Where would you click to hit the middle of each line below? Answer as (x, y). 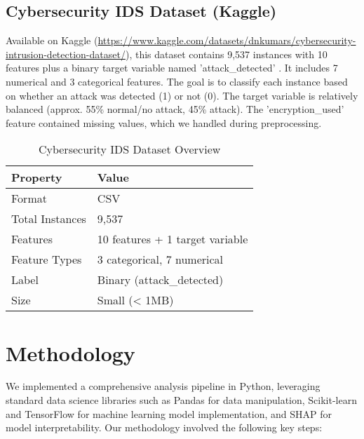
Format (29, 198)
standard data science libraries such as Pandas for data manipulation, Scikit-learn (182, 400)
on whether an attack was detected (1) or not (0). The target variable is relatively (182, 95)
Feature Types (47, 259)
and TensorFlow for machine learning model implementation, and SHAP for (169, 413)
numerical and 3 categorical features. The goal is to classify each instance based (177, 81)
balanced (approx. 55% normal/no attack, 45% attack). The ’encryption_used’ (175, 109)
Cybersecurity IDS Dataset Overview (129, 149)
